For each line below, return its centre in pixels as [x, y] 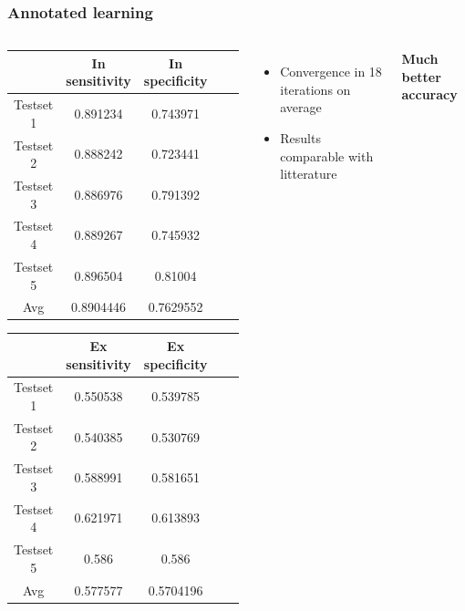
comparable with [327, 155]
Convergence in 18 [331, 72]
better [421, 76]
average [301, 107]
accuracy [429, 94]
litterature [309, 174]
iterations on [315, 89]
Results [300, 138]
